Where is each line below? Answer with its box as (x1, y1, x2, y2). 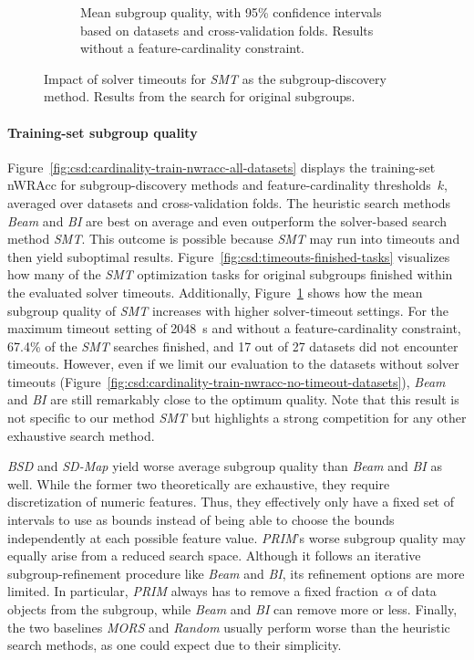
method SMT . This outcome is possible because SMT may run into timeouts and (7, 229, 460, 248)
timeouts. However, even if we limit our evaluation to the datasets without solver (7, 354, 459, 373)
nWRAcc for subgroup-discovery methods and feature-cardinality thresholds (7, 175, 431, 194)
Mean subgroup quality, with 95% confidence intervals (80, 3, 382, 21)
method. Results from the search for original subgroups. (44, 87, 355, 106)
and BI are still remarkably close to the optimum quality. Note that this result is (7, 390, 459, 409)
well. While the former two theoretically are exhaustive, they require (7, 474, 390, 493)
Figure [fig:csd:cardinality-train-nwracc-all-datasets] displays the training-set (7, 157, 436, 176)
